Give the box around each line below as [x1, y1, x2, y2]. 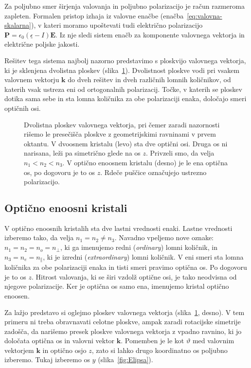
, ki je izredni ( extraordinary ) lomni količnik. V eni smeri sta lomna [43, 251, 244, 262]
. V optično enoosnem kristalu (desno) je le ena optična [62, 157, 228, 167]
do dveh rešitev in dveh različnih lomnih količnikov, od [68, 74, 231, 85]
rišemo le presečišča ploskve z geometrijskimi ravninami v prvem [24, 129, 216, 139]
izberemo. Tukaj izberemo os [4, 354, 90, 365]
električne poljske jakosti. [4, 39, 80, 49]
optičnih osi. [4, 103, 41, 113]
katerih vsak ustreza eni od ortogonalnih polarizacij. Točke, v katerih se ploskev [4, 84, 242, 94]
